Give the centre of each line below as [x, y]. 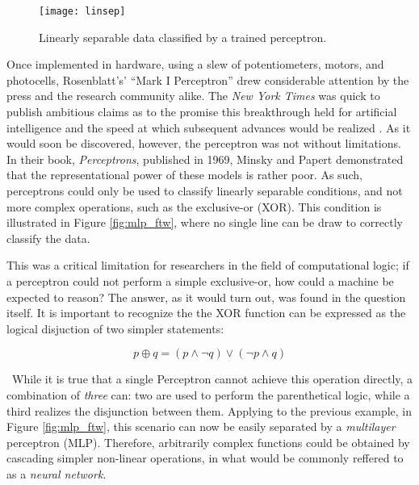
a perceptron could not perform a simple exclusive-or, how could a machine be [200, 280]
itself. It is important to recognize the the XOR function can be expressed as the [206, 313]
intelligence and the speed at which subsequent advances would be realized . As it [209, 127]
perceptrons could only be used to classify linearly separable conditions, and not [205, 190]
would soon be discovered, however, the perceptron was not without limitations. [204, 143]
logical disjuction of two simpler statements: [115, 328]
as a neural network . [57, 473]
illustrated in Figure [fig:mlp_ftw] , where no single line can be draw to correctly [205, 222]
